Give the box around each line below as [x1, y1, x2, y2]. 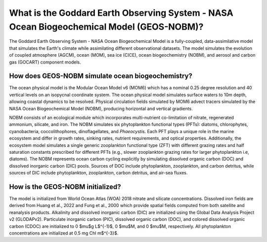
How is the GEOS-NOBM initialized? [9, 182, 121, 191]
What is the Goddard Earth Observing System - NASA [9, 7, 233, 18]
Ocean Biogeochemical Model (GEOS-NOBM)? [9, 21, 204, 32]
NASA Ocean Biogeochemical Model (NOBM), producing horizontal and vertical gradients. [9, 105, 193, 111]
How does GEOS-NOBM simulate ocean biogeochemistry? [9, 72, 193, 80]
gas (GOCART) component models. [9, 59, 81, 65]
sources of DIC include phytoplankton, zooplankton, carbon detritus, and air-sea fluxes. [9, 170, 188, 176]
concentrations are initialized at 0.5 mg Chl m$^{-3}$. [9, 230, 119, 236]
